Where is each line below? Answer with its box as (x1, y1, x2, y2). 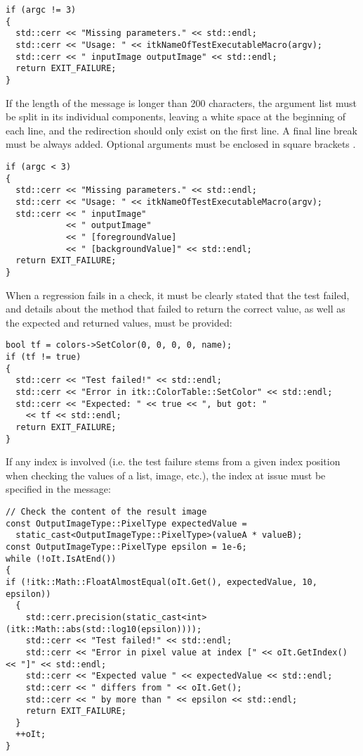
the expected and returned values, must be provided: (6, 315, 232, 329)
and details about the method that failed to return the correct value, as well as (6, 301, 345, 316)
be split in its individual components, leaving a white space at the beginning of (6, 109, 346, 124)
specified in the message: (6, 481, 111, 496)
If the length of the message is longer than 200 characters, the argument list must (6, 95, 357, 110)
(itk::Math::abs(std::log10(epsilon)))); (6, 624, 202, 634)
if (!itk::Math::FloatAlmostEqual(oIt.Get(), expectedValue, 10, (6, 577, 317, 587)
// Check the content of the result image (6, 507, 207, 517)
